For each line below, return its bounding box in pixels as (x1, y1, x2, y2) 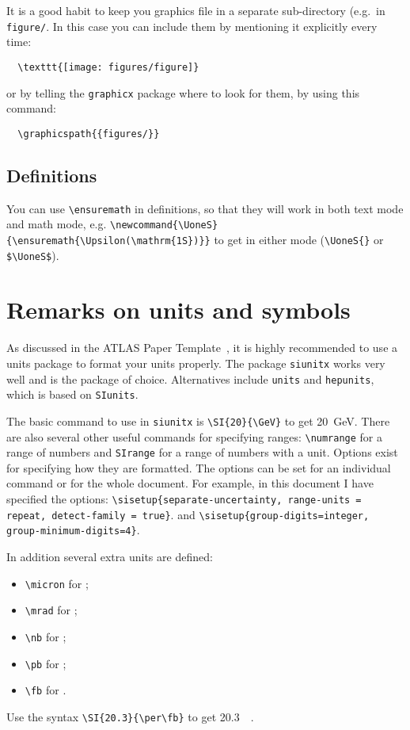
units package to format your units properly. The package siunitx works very (6, 354, 385, 371)
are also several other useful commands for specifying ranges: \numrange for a (6, 428, 383, 445)
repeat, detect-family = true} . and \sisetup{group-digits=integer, (6, 506, 370, 522)
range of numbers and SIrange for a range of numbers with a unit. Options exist (6, 444, 398, 461)
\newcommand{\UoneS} (110, 220, 218, 231)
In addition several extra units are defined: (6, 548, 213, 565)
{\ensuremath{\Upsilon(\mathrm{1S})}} (6, 235, 211, 247)
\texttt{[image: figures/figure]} (17, 61, 199, 73)
